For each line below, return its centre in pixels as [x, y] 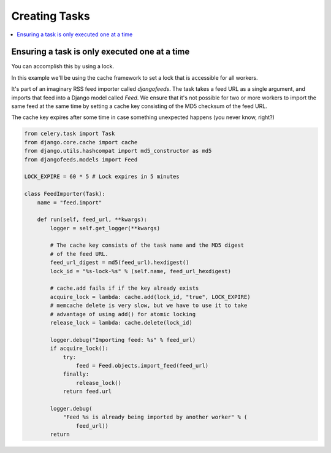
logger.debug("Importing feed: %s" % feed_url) [123, 340]
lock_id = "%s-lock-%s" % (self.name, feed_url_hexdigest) [141, 271]
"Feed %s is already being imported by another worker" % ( [155, 417]
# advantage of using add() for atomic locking [123, 314]
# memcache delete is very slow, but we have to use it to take [149, 306]
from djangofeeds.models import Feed [81, 159]
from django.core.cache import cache [81, 142]
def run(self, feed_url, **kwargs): [92, 220]
